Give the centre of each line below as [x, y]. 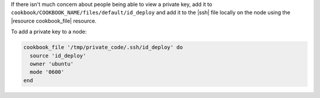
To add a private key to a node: [49, 32]
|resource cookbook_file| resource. [54, 21]
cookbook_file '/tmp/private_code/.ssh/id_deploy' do [103, 48]
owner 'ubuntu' [52, 64]
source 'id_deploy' [58, 55]
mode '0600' [47, 72]
